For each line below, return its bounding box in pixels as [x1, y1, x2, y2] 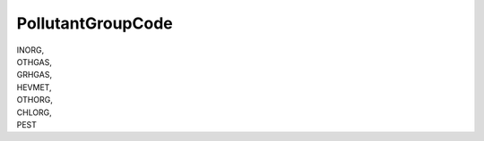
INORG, [16, 45, 45, 55]
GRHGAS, [16, 70, 53, 80]
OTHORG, [16, 95, 53, 105]
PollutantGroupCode [16, 13, 174, 33]
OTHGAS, [16, 56, 53, 67]
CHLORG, [16, 107, 53, 118]
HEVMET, [16, 81, 53, 93]
